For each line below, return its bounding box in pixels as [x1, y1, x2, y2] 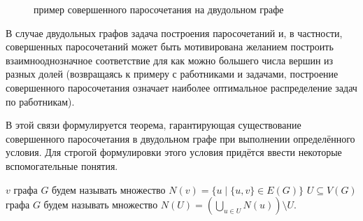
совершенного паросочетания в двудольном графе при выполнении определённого [6, 131, 355, 145]
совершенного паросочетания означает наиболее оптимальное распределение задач [6, 80, 357, 94]
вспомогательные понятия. [6, 158, 118, 173]
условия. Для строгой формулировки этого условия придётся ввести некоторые [6, 145, 342, 159]
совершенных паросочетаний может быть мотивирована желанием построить [6, 39, 334, 54]
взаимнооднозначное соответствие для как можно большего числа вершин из [6, 52, 334, 67]
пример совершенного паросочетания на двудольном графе [34, 2, 284, 16]
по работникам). [6, 94, 75, 108]
